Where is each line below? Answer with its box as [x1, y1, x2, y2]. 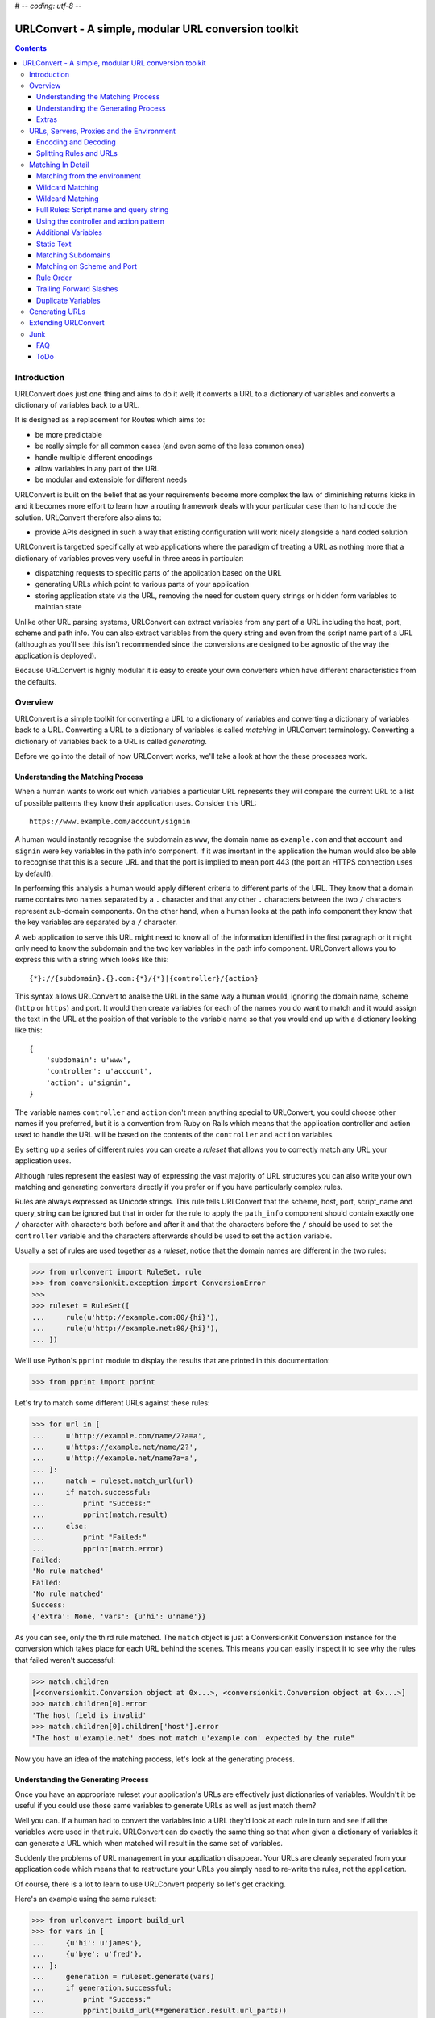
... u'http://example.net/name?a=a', [31, 1454, 198, 1463]
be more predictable [35, 429, 102, 439]
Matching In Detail [29, 160, 89, 170]
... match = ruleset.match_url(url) [31, 1476, 193, 1485]
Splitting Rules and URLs [36, 149, 118, 158]
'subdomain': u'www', [45, 1056, 132, 1065]
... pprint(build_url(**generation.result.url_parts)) [31, 2006, 288, 2016]
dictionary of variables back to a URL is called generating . [14, 736, 207, 746]
